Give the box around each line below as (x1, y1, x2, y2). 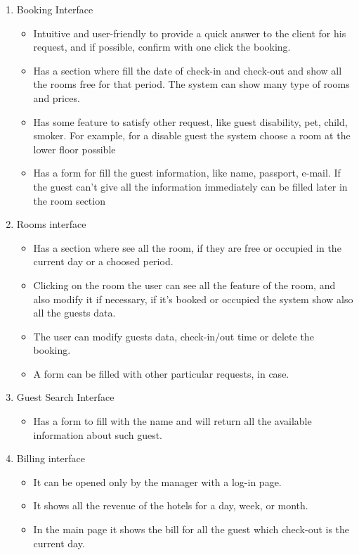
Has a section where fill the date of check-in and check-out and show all (33, 63, 342, 77)
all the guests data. (33, 305, 116, 320)
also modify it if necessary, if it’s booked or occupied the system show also (33, 291, 353, 306)
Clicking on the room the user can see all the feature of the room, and (33, 277, 336, 292)
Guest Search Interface (16, 390, 115, 404)
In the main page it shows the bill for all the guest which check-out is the (33, 522, 350, 537)
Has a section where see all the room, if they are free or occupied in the (33, 240, 341, 255)
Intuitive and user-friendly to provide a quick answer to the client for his (33, 25, 346, 40)
